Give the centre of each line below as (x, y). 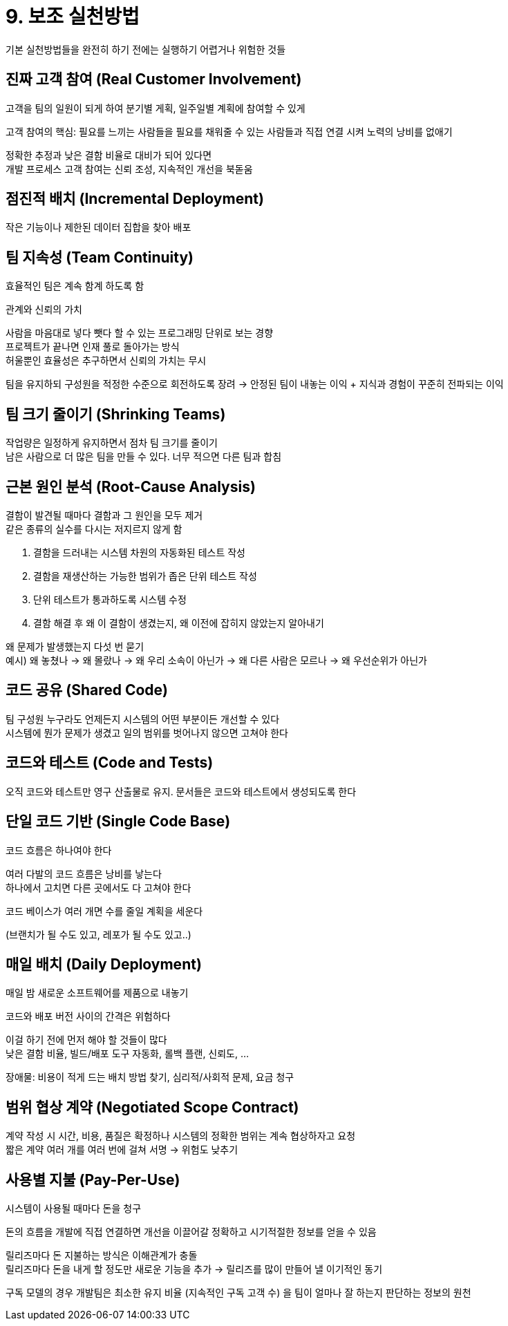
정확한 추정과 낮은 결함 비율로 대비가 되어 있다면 (109, 155)
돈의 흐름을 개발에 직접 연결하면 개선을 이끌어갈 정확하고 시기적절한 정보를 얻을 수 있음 (191, 1232)
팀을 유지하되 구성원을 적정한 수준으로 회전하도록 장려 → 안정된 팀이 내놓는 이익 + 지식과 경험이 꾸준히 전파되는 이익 (255, 384)
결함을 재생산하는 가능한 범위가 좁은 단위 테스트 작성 (145, 576)
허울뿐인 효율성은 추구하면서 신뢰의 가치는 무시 (106, 361)
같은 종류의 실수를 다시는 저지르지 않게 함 (94, 529)
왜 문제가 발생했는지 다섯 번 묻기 (75, 646)
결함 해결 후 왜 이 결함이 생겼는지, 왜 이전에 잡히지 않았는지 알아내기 (179, 623)
